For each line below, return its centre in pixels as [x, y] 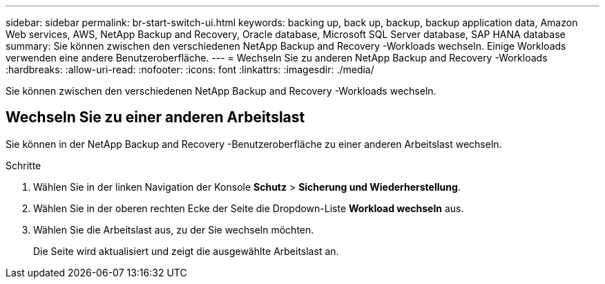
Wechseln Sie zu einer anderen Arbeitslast [155, 117]
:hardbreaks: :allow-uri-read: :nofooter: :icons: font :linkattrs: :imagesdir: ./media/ [190, 69]
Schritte [23, 165]
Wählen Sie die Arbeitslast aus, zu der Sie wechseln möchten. [174, 229]
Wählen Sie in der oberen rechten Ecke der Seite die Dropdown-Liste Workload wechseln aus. [249, 208]
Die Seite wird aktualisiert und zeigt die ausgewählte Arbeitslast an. [186, 251]
